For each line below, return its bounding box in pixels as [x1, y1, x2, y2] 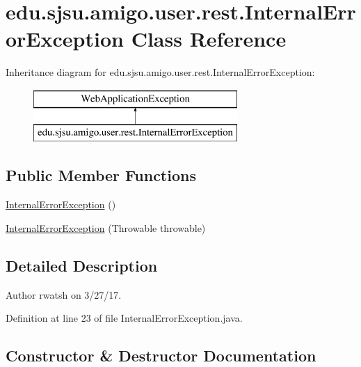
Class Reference [131, 24, 287, 53]
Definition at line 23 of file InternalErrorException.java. [6, 311, 243, 325]
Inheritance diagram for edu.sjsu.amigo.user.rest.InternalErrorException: [6, 65, 315, 79]
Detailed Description [6, 254, 158, 276]
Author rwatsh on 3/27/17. [6, 287, 122, 302]
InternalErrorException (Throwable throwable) [6, 220, 206, 235]
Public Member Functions [6, 164, 196, 186]
